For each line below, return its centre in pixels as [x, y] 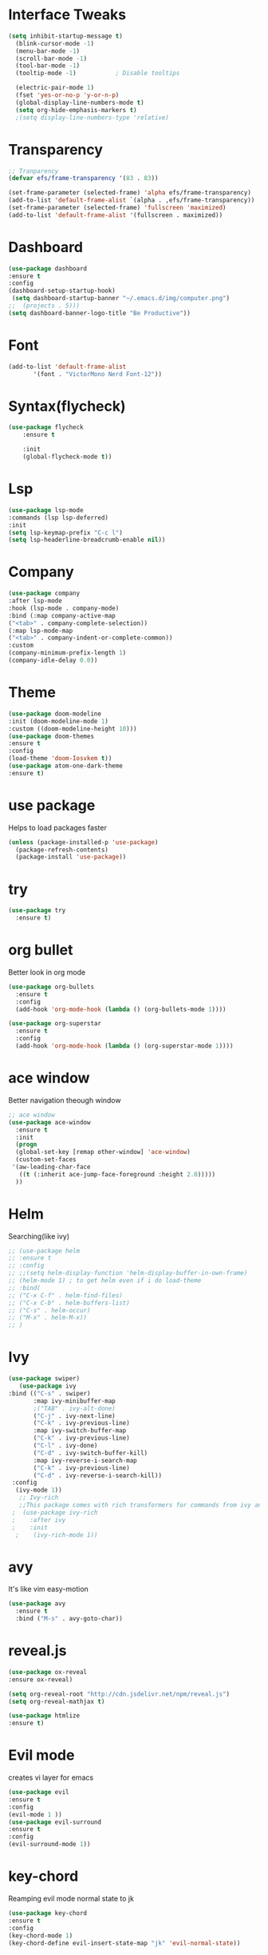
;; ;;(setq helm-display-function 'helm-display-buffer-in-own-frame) [128, 1273]
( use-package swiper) [44, 1379]
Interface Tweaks [67, 15]
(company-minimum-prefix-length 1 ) [67, 653]
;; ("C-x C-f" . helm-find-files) [66, 1295]
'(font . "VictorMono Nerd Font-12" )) [97, 374]
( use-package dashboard [48, 268]
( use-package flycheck [46, 427]
